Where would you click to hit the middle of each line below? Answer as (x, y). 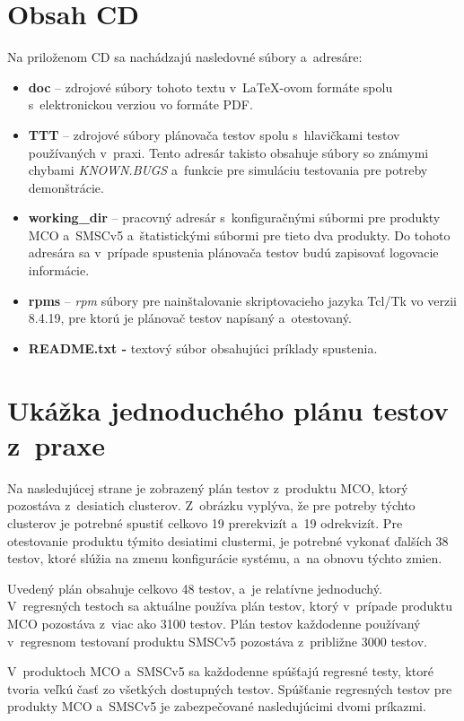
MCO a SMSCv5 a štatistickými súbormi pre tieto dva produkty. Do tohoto (239, 235)
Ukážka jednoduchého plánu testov (228, 409)
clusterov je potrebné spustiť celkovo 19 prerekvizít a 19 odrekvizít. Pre (205, 522)
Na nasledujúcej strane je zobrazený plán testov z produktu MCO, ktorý (208, 487)
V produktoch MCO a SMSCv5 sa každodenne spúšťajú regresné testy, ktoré (221, 671)
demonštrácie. (66, 187)
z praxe (56, 444)
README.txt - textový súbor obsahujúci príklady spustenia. (203, 347)
